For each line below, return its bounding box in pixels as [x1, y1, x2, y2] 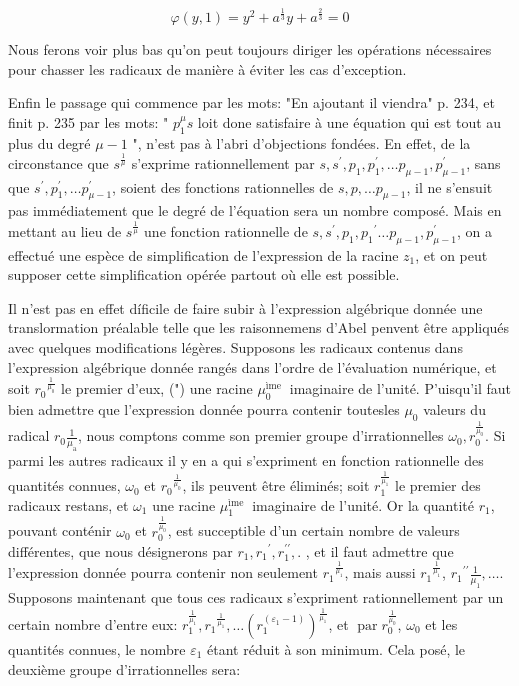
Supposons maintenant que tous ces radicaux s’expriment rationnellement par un [8, 587, 504, 608]
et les [425, 613, 458, 634]
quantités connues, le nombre [8, 638, 186, 659]
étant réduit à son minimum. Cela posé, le [207, 638, 466, 659]
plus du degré [8, 132, 91, 153]
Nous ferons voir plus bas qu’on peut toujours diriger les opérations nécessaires [8, 38, 492, 59]
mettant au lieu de [8, 220, 122, 241]
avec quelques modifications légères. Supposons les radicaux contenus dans [8, 336, 463, 357]
